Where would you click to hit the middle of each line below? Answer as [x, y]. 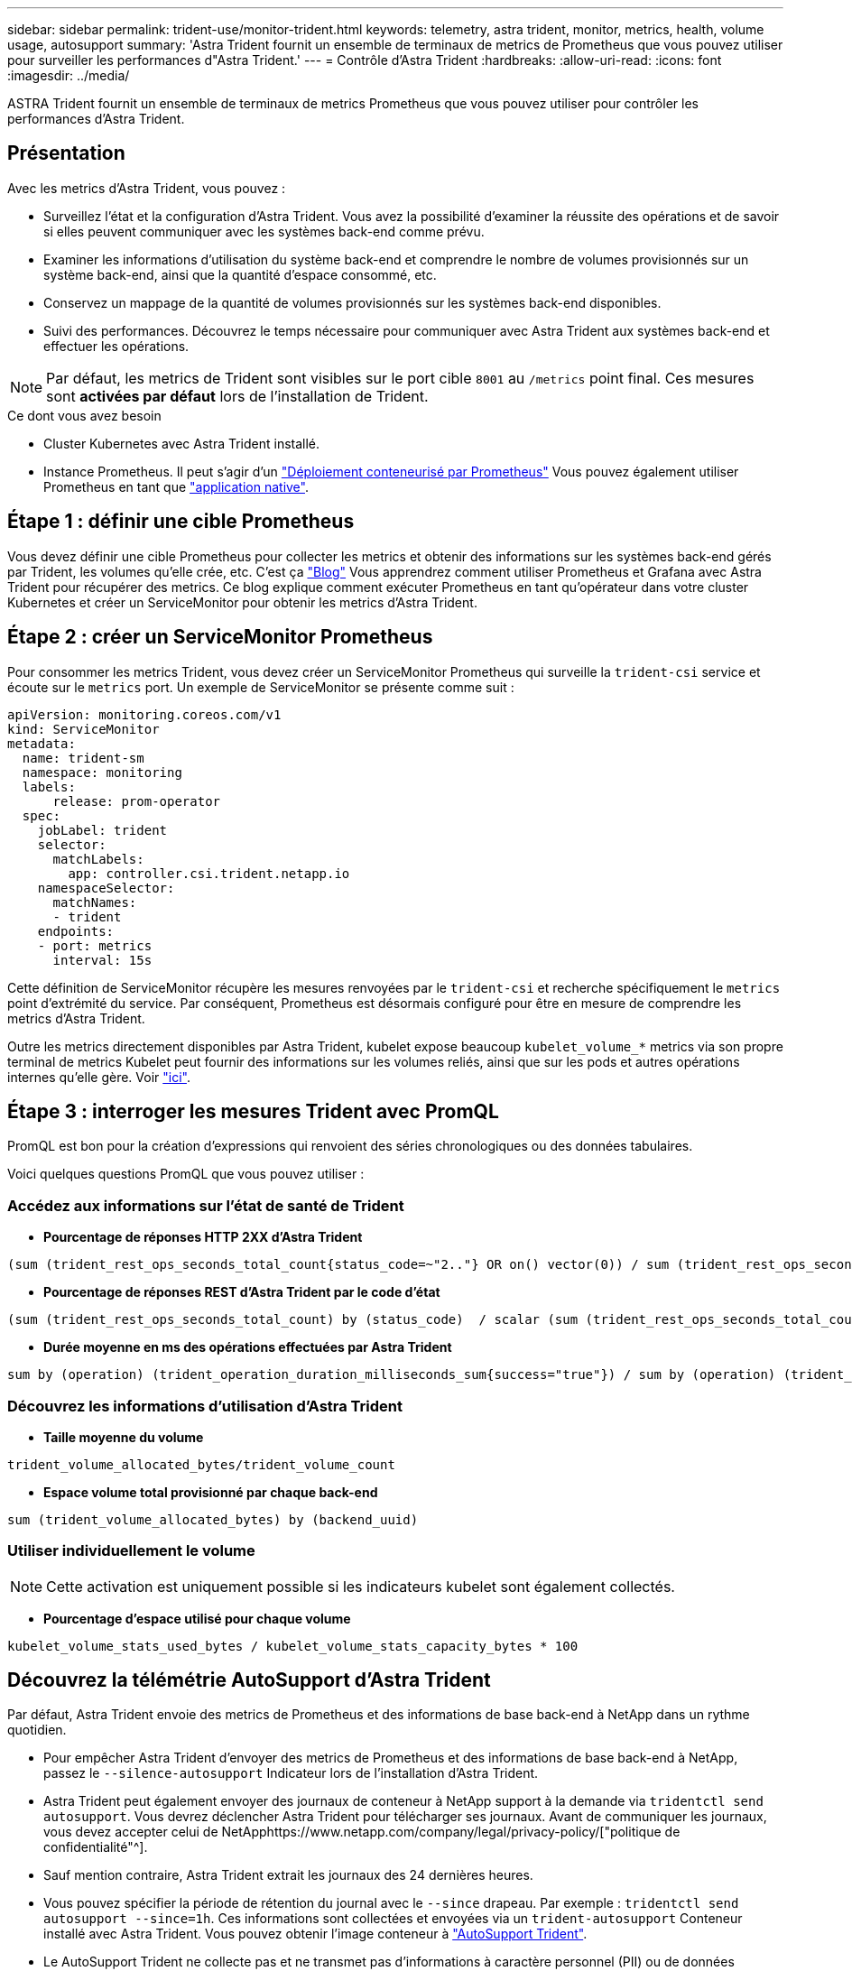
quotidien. [37, 1730]
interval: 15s [102, 960]
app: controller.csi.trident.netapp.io [209, 873]
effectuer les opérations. [116, 346]
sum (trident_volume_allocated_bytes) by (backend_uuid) [213, 1519]
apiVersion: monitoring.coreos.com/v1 [144, 714]
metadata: [42, 743]
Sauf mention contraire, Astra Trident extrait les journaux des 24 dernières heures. [288, 1875]
